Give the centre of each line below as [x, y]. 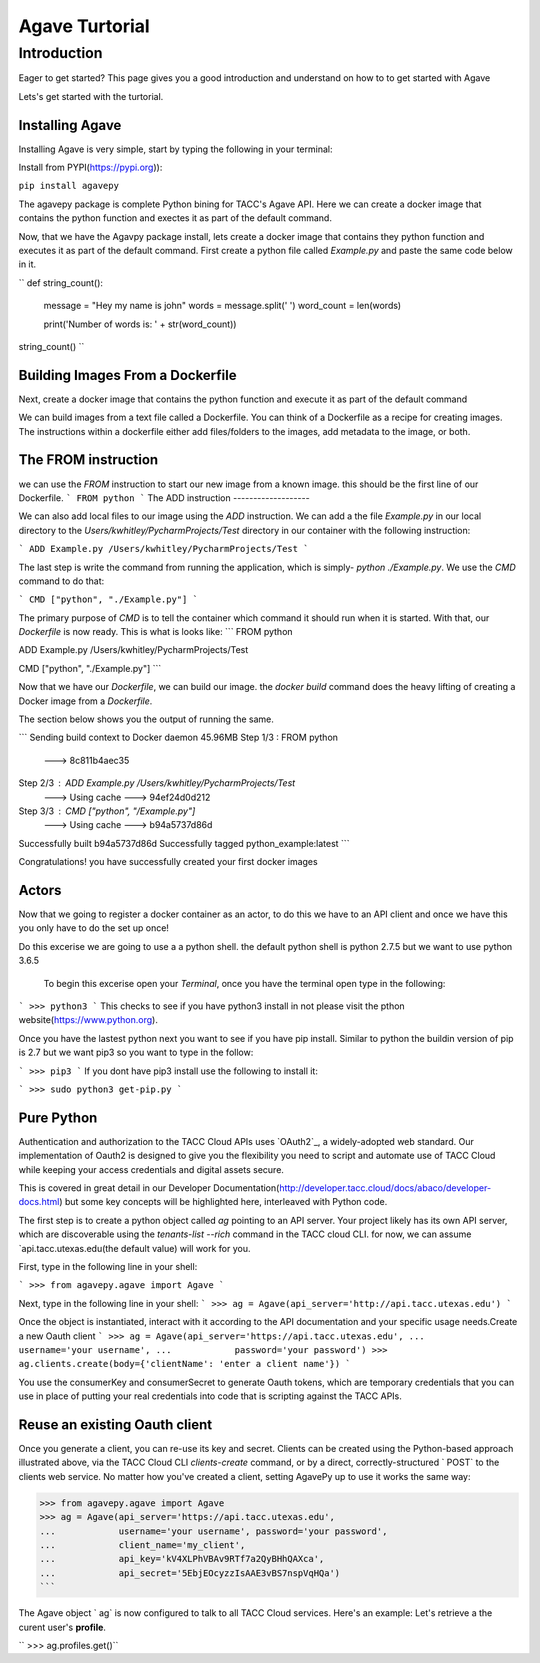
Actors [40, 890]
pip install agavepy [69, 186]
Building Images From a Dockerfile [127, 375]
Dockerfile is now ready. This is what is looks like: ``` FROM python [156, 632]
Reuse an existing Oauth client [115, 1424]
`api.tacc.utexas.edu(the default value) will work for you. [134, 1248]
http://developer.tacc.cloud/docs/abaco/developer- [385, 1188]
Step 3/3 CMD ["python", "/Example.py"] [107, 811]
